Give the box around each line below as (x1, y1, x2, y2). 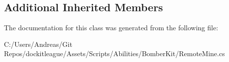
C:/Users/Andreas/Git (4, 39, 72, 49)
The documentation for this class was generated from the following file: (4, 22, 218, 33)
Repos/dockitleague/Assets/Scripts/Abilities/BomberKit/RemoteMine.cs (4, 48, 225, 59)
